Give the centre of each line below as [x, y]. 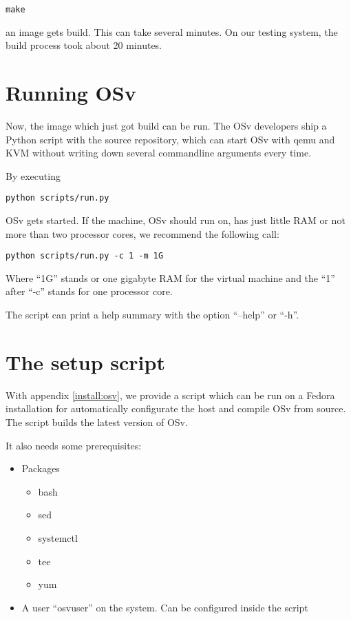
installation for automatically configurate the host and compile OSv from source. [176, 408]
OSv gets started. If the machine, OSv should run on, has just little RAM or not [175, 220]
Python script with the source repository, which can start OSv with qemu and [170, 139]
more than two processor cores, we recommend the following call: [142, 233]
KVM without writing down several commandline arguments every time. [159, 153]
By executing [33, 175]
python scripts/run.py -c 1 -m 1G [85, 256]
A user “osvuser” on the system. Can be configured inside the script [165, 607]
